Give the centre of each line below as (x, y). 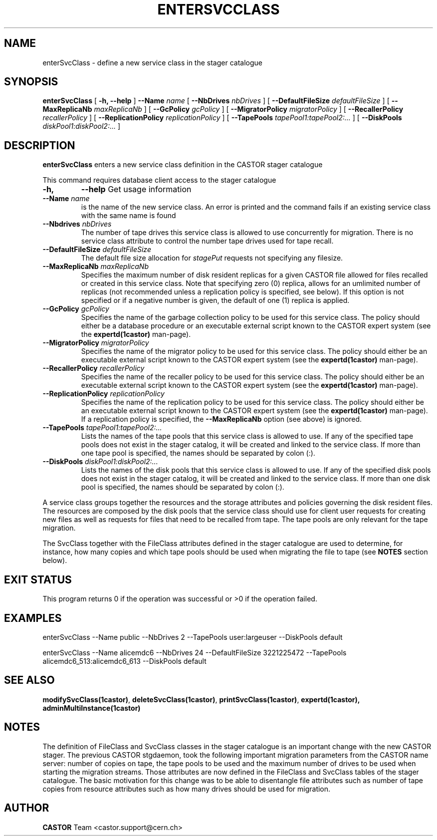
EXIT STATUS (38, 579)
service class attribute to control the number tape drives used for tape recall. (207, 241)
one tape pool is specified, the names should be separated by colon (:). (198, 453)
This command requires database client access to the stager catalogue (159, 180)
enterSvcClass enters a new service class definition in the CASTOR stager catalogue (183, 165)
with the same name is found (128, 216)
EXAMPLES (33, 618)
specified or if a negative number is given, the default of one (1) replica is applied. (215, 300)
